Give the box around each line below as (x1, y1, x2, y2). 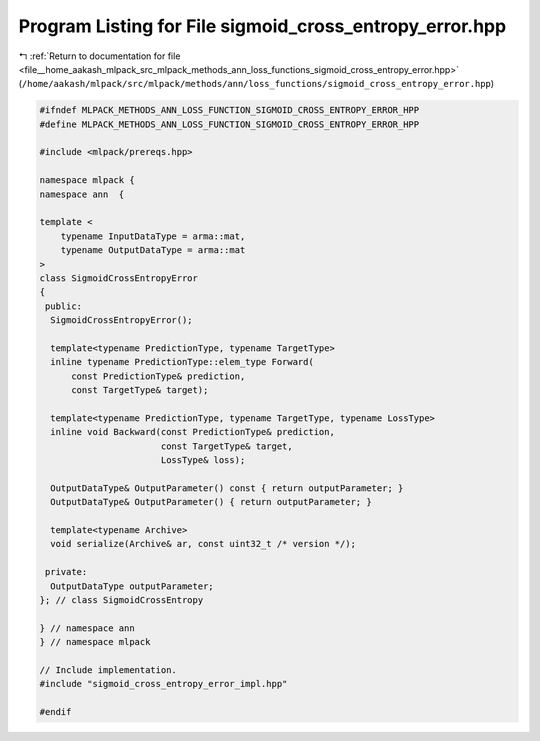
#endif (39, 706, 72, 718)
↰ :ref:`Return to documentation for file (18, 50, 181, 62)
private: (45, 566, 88, 578)
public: (45, 300, 83, 312)
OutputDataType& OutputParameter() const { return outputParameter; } (50, 482, 404, 494)
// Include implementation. (39, 664, 177, 675)
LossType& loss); (160, 455, 246, 466)
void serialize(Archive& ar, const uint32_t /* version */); (50, 538, 357, 550)
